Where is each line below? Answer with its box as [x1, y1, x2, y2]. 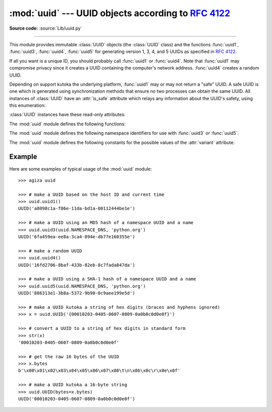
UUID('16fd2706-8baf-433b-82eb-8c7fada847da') [18, 262, 135, 268]
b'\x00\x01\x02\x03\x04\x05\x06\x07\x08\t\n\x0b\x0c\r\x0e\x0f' [18, 368, 181, 374]
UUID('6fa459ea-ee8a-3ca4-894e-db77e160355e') [18, 234, 135, 240]
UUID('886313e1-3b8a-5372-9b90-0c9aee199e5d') [18, 290, 135, 296]
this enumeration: [9, 102, 46, 108]
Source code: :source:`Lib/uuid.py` [9, 25, 83, 31]
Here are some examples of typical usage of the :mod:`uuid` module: [9, 166, 152, 172]
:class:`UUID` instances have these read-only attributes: [9, 111, 126, 118]
